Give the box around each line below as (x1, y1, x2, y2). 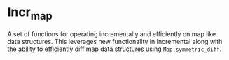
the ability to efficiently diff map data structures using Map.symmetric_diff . (7, 45, 222, 53)
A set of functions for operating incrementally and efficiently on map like (7, 29, 216, 38)
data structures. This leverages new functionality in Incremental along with (7, 37, 223, 45)
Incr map (7, 4, 53, 22)
